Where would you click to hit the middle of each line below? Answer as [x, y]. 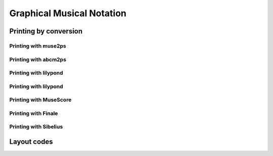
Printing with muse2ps [38, 46]
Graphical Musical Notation [68, 13]
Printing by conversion [46, 31]
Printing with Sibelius [36, 127]
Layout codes [31, 142]
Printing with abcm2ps [38, 59]
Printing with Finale [34, 113]
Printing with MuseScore [40, 100]
